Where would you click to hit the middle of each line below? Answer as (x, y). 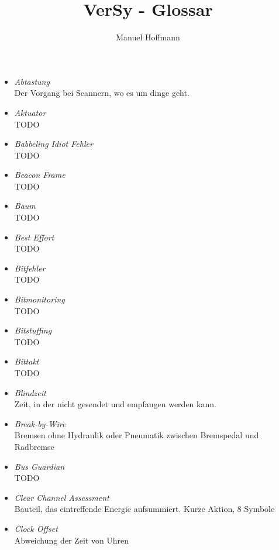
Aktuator (30, 112)
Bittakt (27, 361)
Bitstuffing (33, 330)
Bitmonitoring (39, 299)
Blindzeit (30, 392)
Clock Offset (36, 528)
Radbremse (34, 446)
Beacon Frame (40, 175)
